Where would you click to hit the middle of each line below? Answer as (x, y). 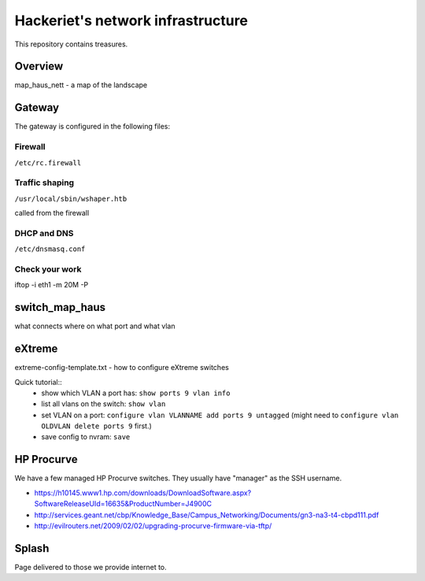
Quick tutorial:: (38, 382)
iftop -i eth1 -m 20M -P (52, 285)
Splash (32, 548)
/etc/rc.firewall (48, 163)
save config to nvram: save (86, 437)
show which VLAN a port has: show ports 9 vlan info (136, 393)
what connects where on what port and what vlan (95, 326)
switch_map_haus (60, 307)
